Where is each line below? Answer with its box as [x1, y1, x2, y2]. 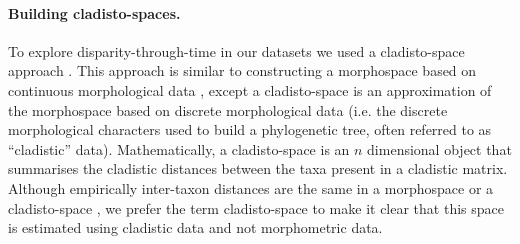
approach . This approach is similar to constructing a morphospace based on [8, 60, 477, 81]
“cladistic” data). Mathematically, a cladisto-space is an [8, 138, 350, 159]
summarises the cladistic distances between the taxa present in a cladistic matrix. [8, 158, 508, 179]
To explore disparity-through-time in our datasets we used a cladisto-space [8, 40, 465, 61]
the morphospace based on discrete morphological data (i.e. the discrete [8, 99, 448, 120]
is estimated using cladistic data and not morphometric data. [8, 217, 383, 238]
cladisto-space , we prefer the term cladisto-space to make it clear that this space [8, 197, 504, 218]
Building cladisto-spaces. [8, 2, 181, 23]
